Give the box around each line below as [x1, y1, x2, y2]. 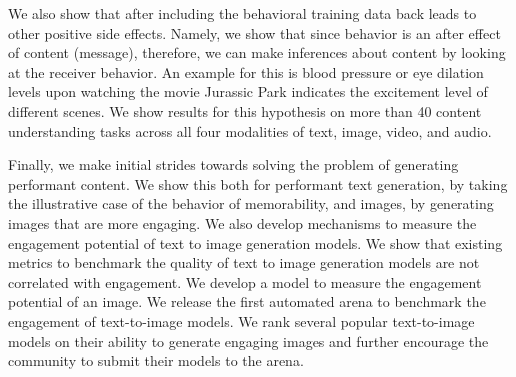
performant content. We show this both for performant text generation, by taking [8, 173, 508, 194]
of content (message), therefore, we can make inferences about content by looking [8, 42, 506, 63]
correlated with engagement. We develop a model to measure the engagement [8, 271, 482, 292]
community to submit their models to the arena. [8, 350, 304, 371]
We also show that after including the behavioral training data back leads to [8, 3, 477, 23]
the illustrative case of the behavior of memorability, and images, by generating [8, 193, 494, 214]
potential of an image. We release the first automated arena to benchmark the [8, 291, 486, 312]
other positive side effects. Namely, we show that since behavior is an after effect [8, 22, 501, 43]
